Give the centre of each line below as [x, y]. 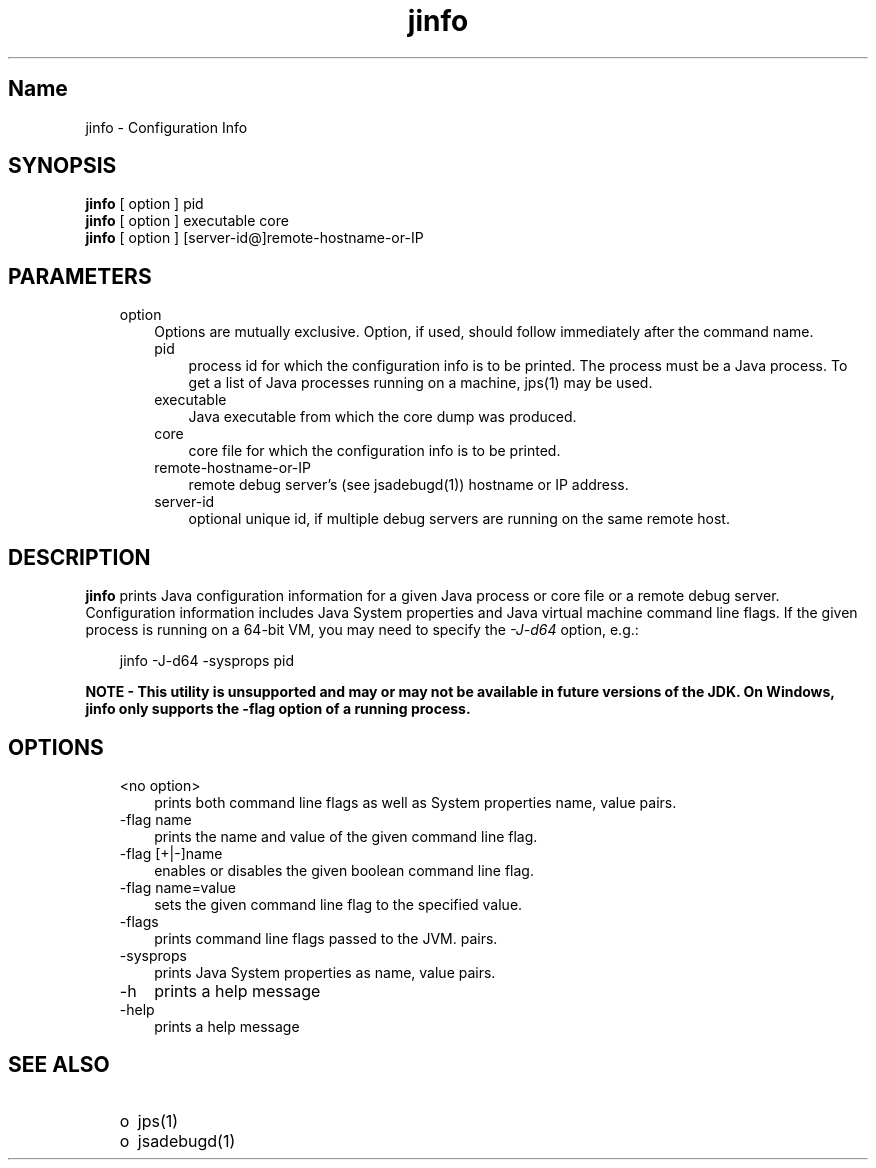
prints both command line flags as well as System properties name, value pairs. [415, 802]
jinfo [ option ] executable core [187, 221]
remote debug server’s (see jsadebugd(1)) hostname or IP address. [408, 485]
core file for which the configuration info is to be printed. [374, 451]
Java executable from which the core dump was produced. [382, 417]
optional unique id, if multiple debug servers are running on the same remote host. [459, 519]
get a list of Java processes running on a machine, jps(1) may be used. [420, 383]
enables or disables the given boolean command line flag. [344, 870]
